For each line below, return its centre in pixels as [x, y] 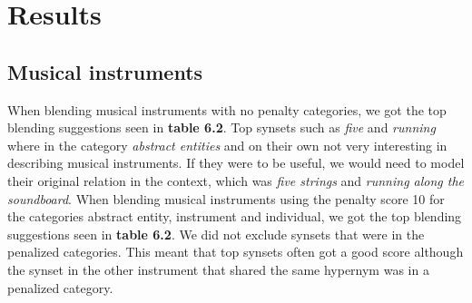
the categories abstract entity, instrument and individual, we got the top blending [235, 216]
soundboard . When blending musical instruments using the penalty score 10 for [226, 198]
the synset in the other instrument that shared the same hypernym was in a [218, 269]
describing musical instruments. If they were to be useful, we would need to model [236, 163]
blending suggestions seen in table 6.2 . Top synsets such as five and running [221, 127]
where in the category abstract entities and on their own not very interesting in [227, 145]
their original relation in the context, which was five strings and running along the [236, 180]
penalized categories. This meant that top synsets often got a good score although [236, 252]
